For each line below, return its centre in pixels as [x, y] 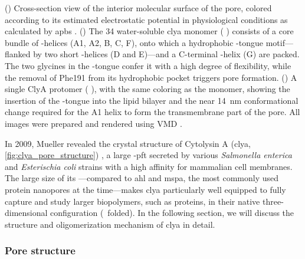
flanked [18, 54]
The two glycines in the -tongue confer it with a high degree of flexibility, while [148, 65]
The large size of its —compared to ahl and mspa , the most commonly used [142, 178]
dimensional [26, 213]
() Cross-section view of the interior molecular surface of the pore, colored [138, 8]
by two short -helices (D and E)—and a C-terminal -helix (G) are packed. [166, 54]
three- [273, 201]
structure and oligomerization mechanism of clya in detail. [110, 224]
